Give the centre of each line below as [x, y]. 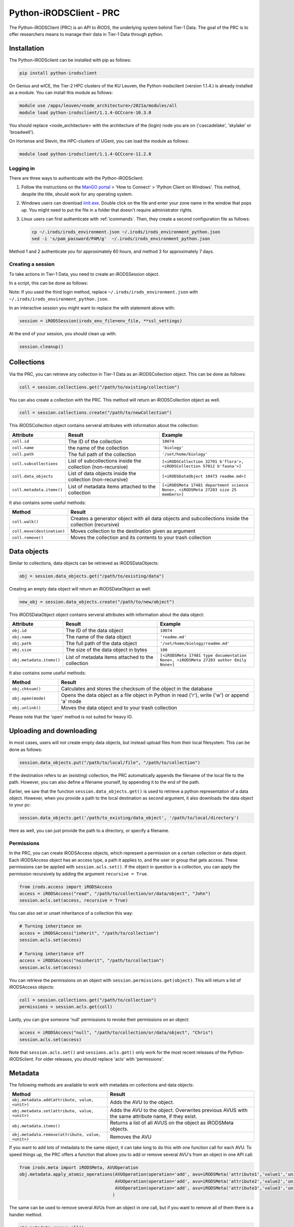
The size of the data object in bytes [106, 650]
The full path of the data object [101, 643]
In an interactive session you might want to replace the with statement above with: [92, 308]
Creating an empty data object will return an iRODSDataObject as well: [80, 588]
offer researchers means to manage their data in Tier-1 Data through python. [86, 34]
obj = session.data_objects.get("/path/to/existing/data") [92, 576]
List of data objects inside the [102, 473]
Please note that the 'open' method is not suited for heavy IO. [71, 717]
